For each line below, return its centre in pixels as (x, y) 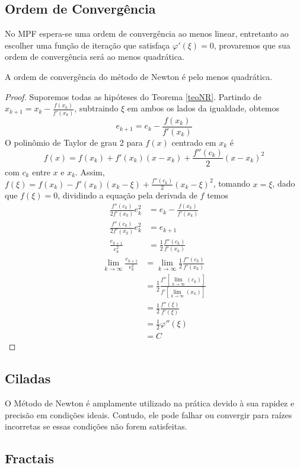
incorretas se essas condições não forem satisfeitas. (96, 426)
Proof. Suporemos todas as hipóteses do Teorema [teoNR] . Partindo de (133, 96)
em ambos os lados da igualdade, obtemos (203, 108)
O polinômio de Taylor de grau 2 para (74, 142)
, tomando (232, 183)
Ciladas (28, 378)
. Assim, (90, 172)
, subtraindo (96, 108)
